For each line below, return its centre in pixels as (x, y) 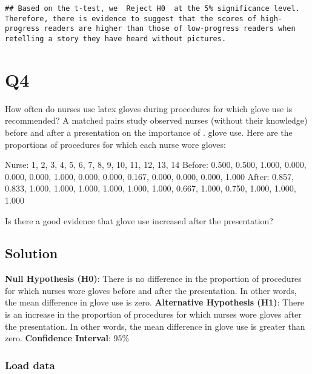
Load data (30, 365)
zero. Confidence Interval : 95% (67, 338)
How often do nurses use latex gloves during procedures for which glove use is (149, 108)
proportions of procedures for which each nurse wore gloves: (115, 144)
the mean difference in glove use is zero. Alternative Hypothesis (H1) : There (154, 302)
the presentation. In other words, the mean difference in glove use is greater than (155, 326)
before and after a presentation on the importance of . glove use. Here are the (149, 132)
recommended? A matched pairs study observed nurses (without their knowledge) (156, 120)
